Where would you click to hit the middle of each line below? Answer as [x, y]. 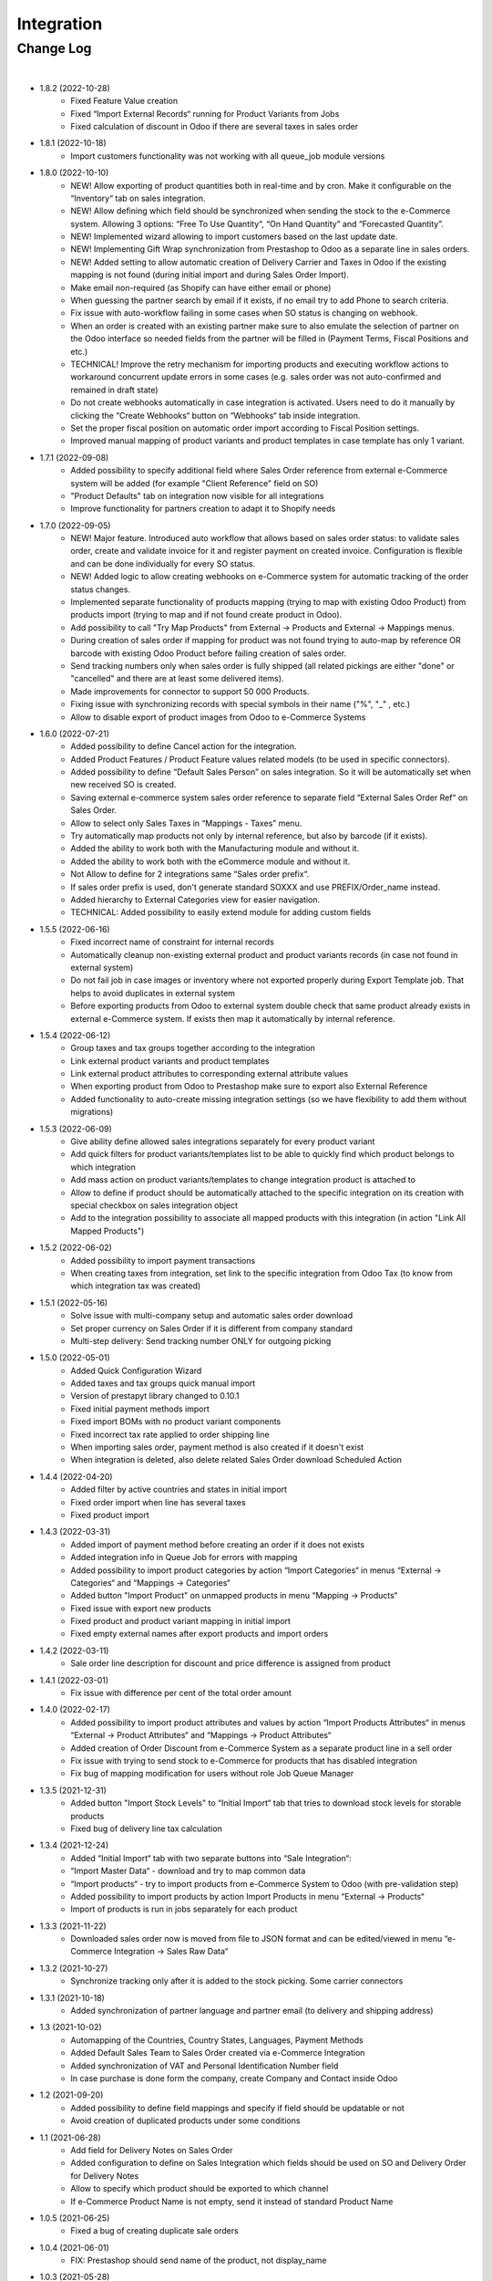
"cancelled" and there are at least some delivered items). [177, 679]
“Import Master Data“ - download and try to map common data [188, 1871]
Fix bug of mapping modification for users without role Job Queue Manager [212, 1774]
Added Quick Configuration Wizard [136, 1370]
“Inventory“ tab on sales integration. [138, 198]
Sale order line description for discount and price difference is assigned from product [231, 1663]
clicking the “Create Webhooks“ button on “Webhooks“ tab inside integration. [215, 415]
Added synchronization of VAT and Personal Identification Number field [205, 2066]
